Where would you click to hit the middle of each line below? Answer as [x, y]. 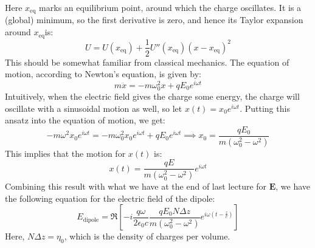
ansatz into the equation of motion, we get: [85, 120]
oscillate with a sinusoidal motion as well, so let [94, 108]
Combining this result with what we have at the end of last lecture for [136, 186]
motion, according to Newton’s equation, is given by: [103, 74]
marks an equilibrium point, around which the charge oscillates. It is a [170, 7]
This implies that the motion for [65, 153]
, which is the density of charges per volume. [147, 236]
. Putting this [265, 108]
